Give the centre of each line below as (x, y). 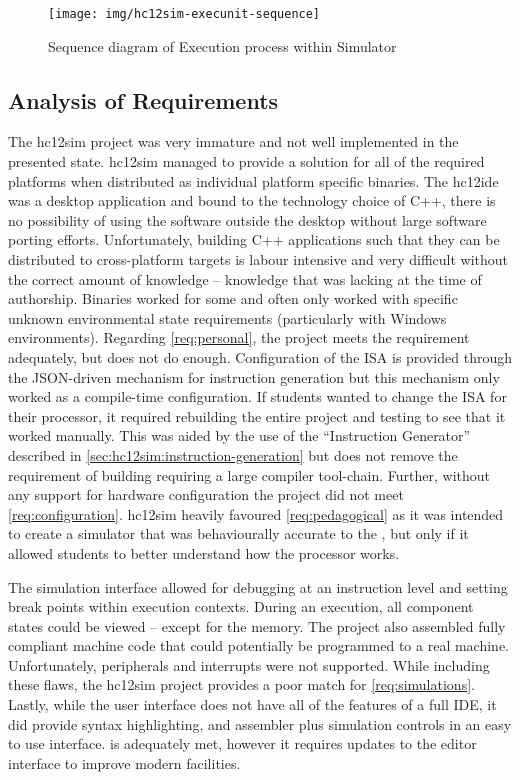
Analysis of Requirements (143, 99)
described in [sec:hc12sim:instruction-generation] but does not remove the (233, 454)
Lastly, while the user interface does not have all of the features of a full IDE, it (252, 704)
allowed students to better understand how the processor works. (204, 552)
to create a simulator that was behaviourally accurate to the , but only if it (238, 533)
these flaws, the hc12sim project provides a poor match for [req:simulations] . (241, 684)
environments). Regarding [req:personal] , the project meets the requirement (239, 337)
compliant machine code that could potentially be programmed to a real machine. (259, 645)
